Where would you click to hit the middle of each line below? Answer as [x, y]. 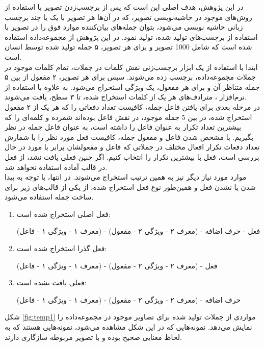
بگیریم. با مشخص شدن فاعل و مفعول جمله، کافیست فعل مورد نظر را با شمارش [129, 137]
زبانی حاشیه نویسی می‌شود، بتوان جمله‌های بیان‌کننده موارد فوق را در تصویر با [124, 27]
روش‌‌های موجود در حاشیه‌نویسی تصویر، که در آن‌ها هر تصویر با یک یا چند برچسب [128, 17]
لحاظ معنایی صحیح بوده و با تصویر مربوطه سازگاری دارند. [93, 337]
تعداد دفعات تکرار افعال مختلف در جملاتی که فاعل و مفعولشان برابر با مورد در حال [132, 147]
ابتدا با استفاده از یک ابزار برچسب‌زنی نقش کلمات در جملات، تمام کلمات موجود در [131, 67]
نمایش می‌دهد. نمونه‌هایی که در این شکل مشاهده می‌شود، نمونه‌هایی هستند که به [128, 327]
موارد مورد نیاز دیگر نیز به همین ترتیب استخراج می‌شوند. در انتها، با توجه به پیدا [126, 177]
